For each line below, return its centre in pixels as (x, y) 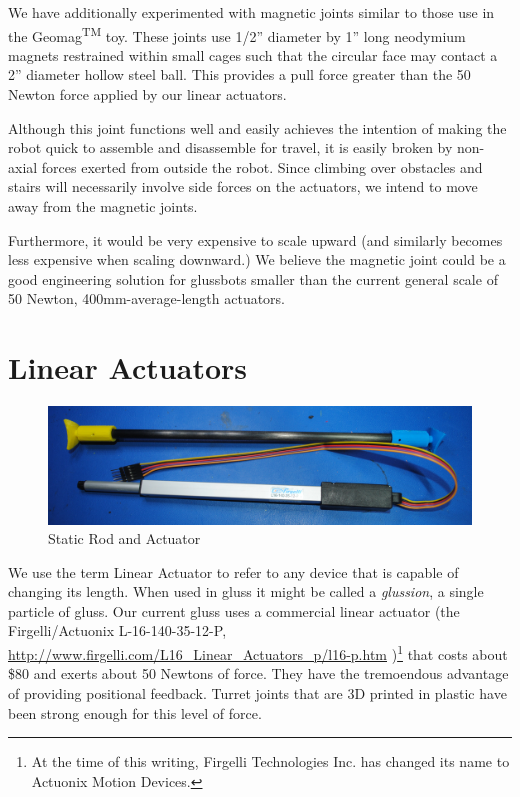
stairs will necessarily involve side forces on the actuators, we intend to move (243, 186)
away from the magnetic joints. (103, 206)
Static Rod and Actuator (124, 538)
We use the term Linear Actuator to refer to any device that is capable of (233, 571)
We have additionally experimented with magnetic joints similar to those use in (251, 12)
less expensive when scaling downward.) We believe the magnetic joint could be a (257, 259)
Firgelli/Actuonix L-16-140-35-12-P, (117, 630)
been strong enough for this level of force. (135, 712)
